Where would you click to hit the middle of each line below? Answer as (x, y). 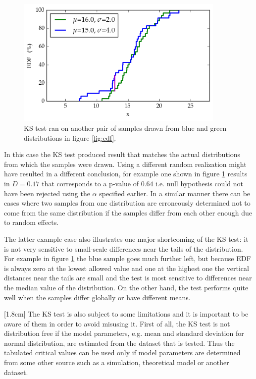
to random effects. (31, 222)
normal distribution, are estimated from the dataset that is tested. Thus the (119, 343)
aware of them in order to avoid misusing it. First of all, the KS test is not (117, 323)
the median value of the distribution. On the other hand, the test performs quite (126, 287)
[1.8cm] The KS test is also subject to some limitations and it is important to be (126, 314)
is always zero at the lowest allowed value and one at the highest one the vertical (127, 268)
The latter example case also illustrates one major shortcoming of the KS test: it (126, 239)
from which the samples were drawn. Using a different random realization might (125, 164)
